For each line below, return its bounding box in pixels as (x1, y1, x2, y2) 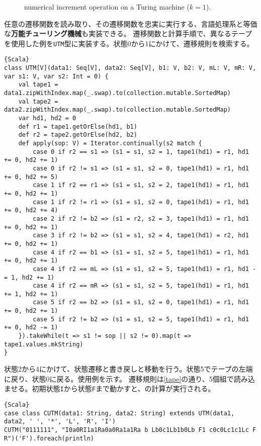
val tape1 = (18, 81, 58, 88)
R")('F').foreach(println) (4, 434, 94, 442)
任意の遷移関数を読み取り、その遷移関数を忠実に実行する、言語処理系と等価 (4, 18, 257, 29)
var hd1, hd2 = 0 (18, 115, 76, 122)
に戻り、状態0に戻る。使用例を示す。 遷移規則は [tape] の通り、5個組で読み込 (4, 373, 255, 384)
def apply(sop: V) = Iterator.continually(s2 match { (18, 140, 202, 147)
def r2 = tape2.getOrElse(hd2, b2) (18, 131, 137, 139)
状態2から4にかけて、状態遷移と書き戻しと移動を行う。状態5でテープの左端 (4, 364, 253, 374)
